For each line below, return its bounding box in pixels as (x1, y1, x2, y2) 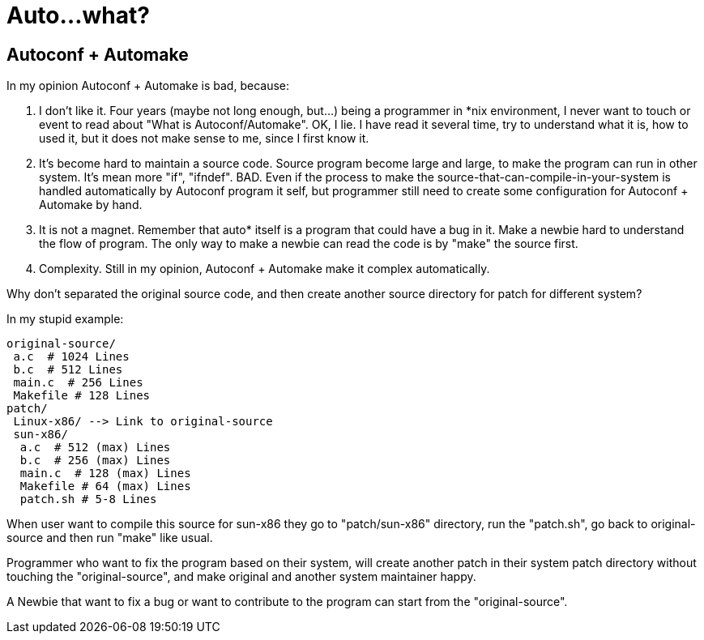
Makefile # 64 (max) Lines (19, 480, 191, 493)
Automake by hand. (39, 198, 143, 212)
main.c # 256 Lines (13, 376, 143, 390)
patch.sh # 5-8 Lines (19, 493, 157, 506)
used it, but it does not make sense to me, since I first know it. (39, 131, 369, 146)
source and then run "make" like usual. (6, 531, 213, 545)
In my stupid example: (6, 312, 124, 326)
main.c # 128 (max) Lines (19, 467, 191, 480)
